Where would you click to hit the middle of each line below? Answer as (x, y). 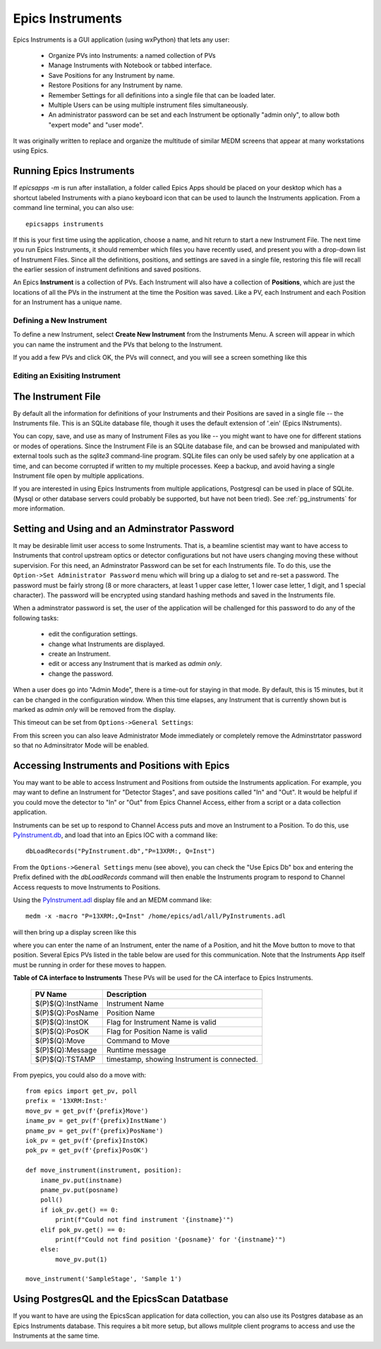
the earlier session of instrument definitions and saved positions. (107, 269)
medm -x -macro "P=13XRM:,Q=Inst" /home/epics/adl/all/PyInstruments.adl (156, 916)
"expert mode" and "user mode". (96, 124)
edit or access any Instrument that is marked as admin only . (135, 664)
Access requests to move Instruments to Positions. (87, 887)
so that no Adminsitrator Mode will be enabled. (81, 745)
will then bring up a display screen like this (75, 932)
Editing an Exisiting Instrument (67, 375)
